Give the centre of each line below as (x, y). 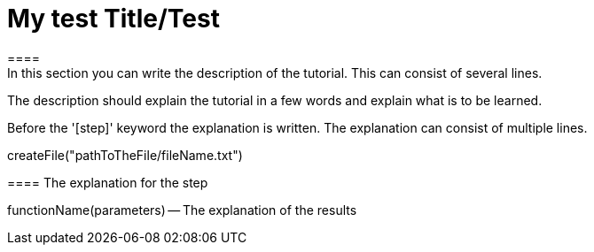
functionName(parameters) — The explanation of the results (182, 210)
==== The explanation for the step (108, 182)
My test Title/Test (113, 19)
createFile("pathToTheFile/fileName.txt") (125, 155)
